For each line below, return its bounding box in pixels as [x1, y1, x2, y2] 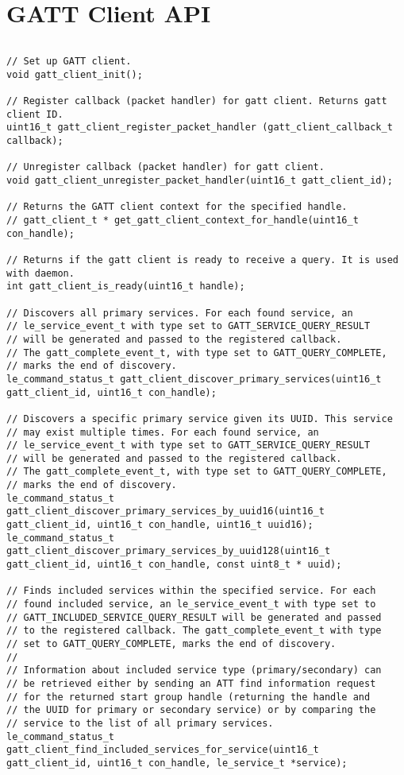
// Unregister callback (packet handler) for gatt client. [6, 161, 325, 173]
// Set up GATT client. [6, 56, 132, 68]
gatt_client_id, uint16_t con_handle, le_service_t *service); [6, 757, 348, 769]
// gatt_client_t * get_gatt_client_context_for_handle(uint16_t [6, 215, 359, 226]
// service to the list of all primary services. [6, 717, 274, 729]
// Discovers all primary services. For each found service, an [6, 307, 353, 319]
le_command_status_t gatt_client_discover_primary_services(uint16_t [6, 373, 382, 385]
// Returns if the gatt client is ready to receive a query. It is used [6, 254, 398, 265]
